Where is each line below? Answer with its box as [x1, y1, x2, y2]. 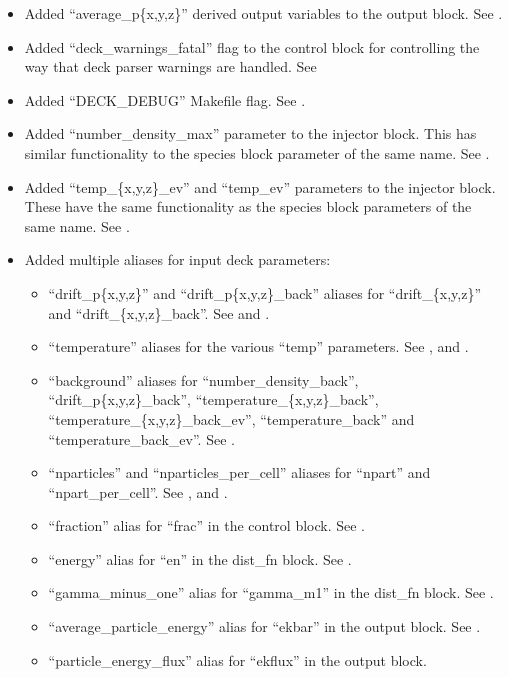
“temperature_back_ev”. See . [48, 428, 235, 449]
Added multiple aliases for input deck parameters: [24, 249, 331, 270]
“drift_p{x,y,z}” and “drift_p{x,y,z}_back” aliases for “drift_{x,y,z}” [48, 282, 482, 303]
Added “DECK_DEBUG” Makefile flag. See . [24, 89, 306, 110]
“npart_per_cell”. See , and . [48, 481, 228, 502]
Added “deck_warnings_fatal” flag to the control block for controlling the [24, 36, 480, 57]
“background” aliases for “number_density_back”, [48, 369, 359, 390]
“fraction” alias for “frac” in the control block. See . [48, 515, 365, 536]
